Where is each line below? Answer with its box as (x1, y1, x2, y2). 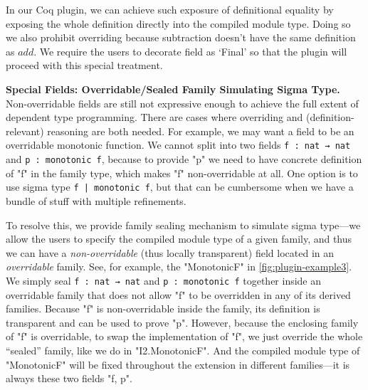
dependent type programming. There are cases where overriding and (6, 110, 303, 125)
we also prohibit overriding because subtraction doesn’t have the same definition (6, 30, 356, 45)
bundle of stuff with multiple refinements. (6, 193, 186, 208)
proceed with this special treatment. (6, 58, 163, 73)
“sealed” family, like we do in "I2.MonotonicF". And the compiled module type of (6, 342, 360, 357)
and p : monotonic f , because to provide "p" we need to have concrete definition (6, 152, 362, 166)
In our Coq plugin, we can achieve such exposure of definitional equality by (6, 2, 334, 16)
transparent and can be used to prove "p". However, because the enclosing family (6, 315, 359, 330)
